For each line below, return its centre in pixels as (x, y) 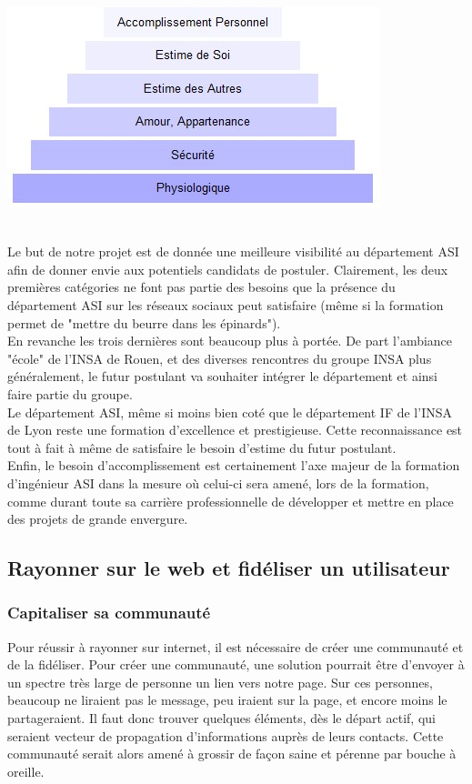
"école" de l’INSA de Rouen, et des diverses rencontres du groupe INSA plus (220, 358)
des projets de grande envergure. (98, 519)
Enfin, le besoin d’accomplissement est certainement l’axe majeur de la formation (234, 465)
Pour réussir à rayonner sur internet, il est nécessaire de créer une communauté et (236, 646)
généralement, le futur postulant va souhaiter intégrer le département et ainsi (222, 376)
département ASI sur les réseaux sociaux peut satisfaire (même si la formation (226, 304)
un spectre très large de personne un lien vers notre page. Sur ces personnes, (220, 682)
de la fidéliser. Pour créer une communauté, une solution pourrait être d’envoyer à (236, 664)
